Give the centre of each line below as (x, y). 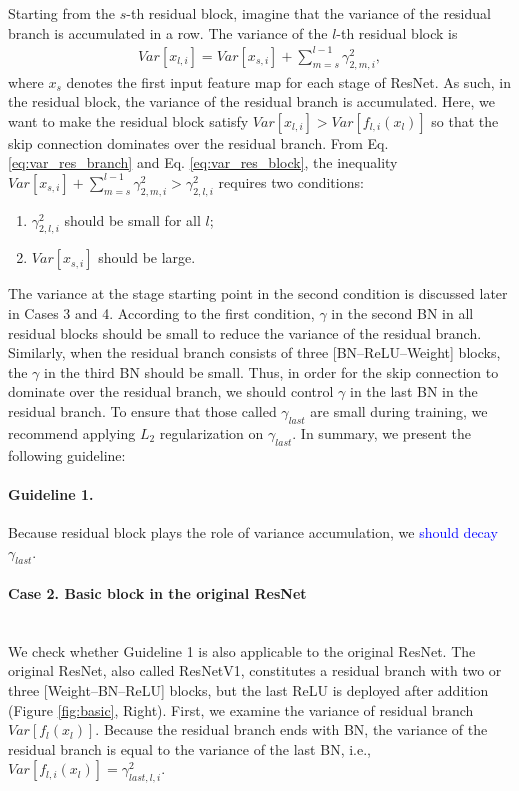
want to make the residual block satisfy (128, 120)
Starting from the (62, 13)
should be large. (147, 257)
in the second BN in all (402, 313)
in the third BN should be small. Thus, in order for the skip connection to (271, 371)
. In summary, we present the (382, 432)
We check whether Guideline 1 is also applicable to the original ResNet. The (242, 650)
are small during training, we (399, 411)
